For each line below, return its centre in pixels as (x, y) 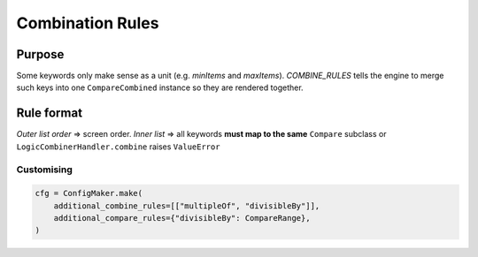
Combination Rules (88, 23)
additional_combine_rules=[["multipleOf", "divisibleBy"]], (187, 206)
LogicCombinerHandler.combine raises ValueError (118, 147)
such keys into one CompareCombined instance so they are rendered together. (160, 87)
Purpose (40, 54)
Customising (44, 170)
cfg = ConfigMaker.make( (89, 193)
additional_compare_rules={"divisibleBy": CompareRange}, (182, 218)
